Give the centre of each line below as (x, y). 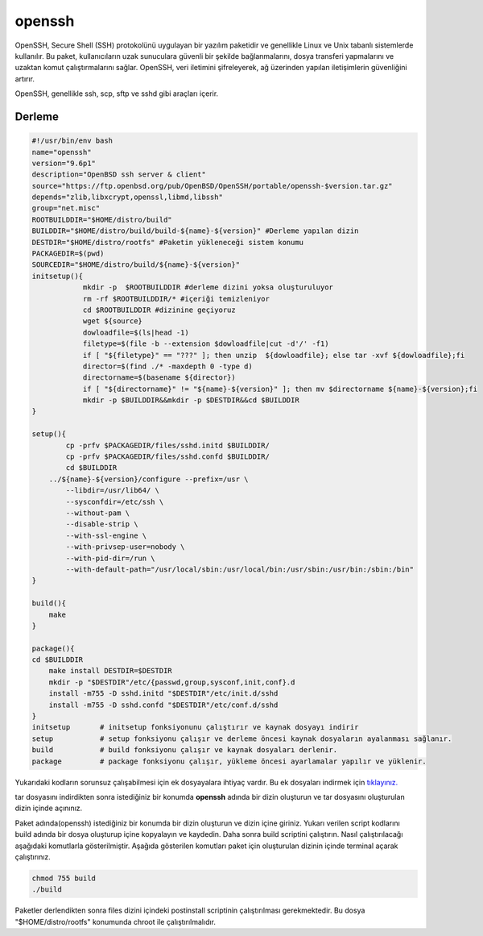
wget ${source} (112, 321)
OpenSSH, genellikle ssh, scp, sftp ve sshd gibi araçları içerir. (117, 94)
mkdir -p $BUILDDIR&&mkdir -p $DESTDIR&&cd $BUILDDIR (191, 400)
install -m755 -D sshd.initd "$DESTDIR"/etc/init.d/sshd (163, 694)
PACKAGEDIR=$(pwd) (68, 254)
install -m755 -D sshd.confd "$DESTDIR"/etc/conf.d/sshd (163, 705)
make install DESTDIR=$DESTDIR (110, 671)
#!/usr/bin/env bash (72, 141)
